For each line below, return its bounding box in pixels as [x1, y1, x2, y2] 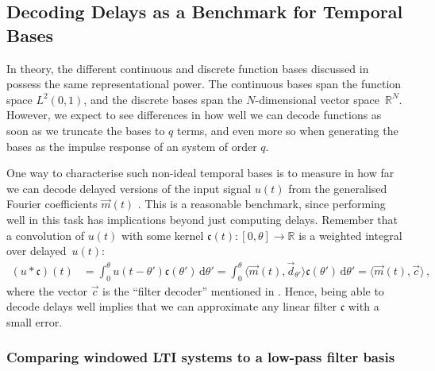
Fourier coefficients [6, 195, 98, 212]
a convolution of [6, 226, 85, 243]
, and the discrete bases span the [83, 91, 243, 107]
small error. [6, 313, 63, 330]
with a [348, 298, 379, 315]
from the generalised [288, 180, 387, 196]
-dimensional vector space [255, 91, 379, 107]
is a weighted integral [298, 226, 402, 243]
